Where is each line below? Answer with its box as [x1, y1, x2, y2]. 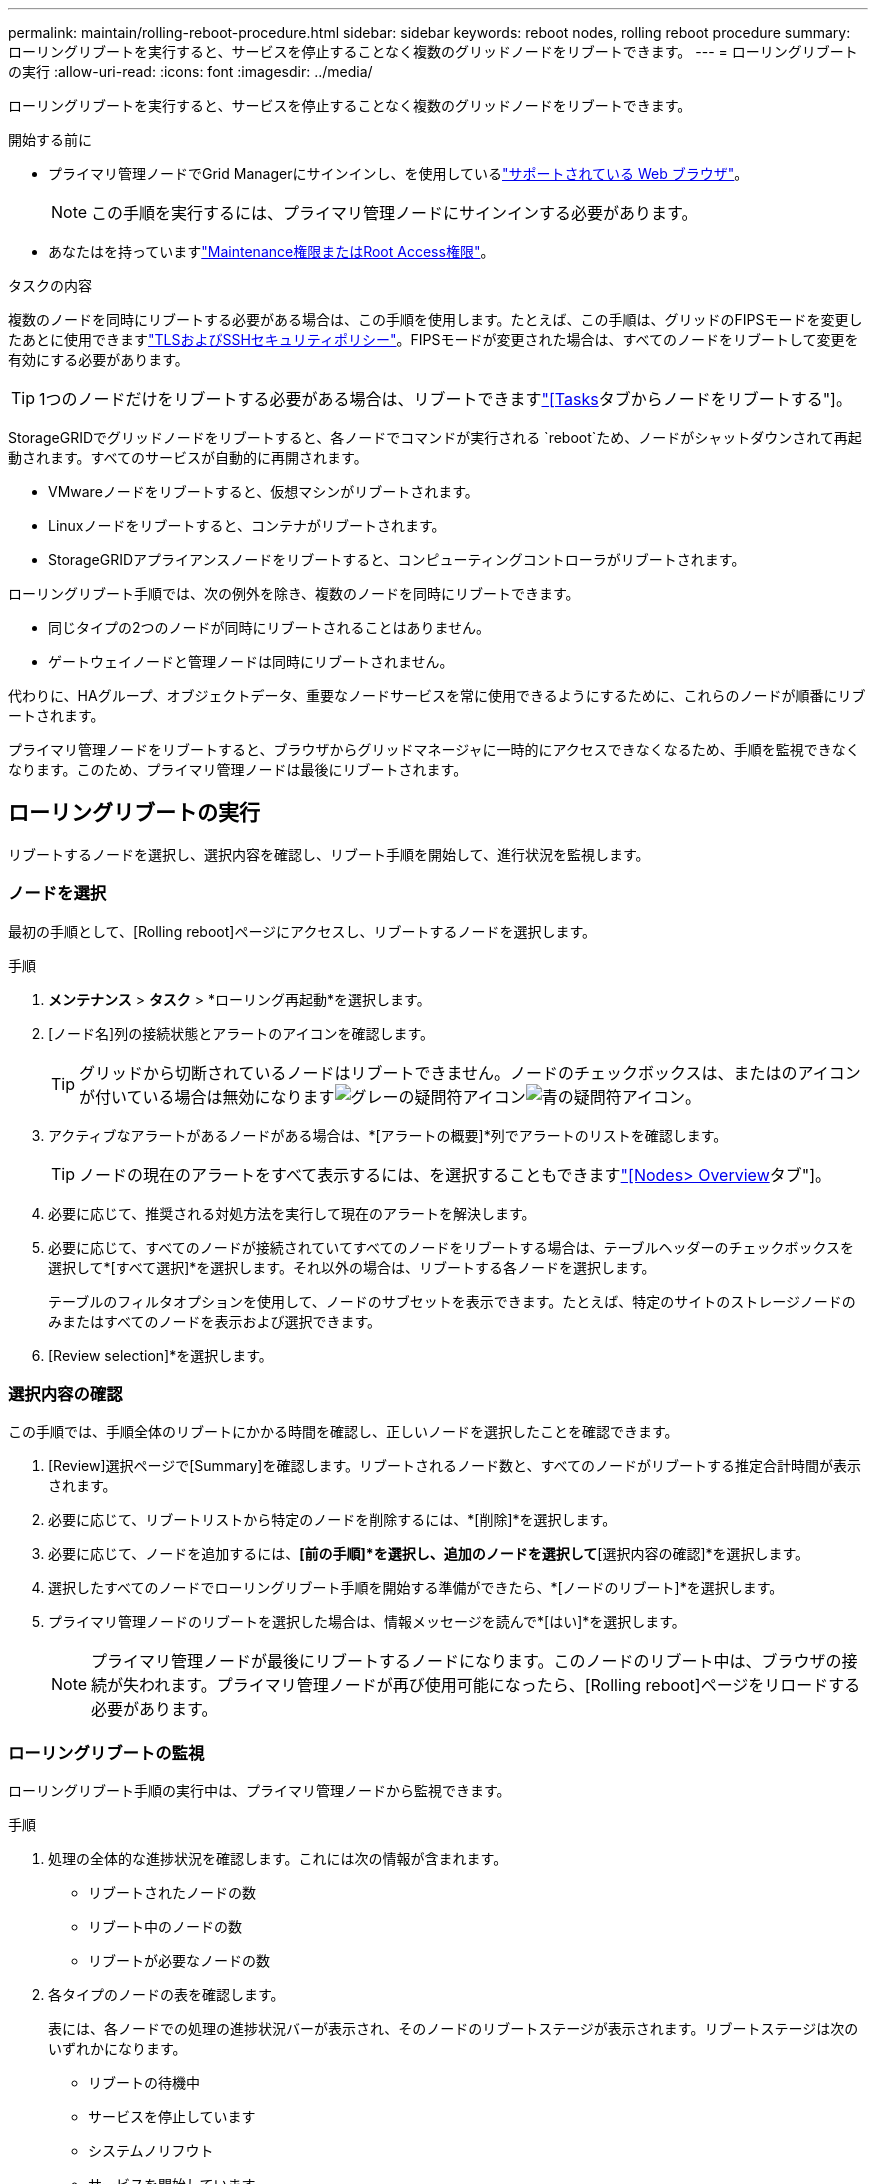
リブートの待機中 [88, 2074, 200, 2092]
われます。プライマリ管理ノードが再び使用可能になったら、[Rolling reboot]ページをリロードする [139, 1675, 861, 1696]
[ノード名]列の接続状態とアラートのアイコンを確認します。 [48, 1024, 435, 1042]
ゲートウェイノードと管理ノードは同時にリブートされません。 [48, 653, 454, 670]
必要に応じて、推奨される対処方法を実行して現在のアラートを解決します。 [48, 1204, 536, 1222]
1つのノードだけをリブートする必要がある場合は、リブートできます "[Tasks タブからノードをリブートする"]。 [39, 389, 852, 409]
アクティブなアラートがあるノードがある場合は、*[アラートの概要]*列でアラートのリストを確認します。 [48, 1126, 728, 1144]
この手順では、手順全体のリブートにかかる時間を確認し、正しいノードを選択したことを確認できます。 [8, 1423, 679, 1441]
